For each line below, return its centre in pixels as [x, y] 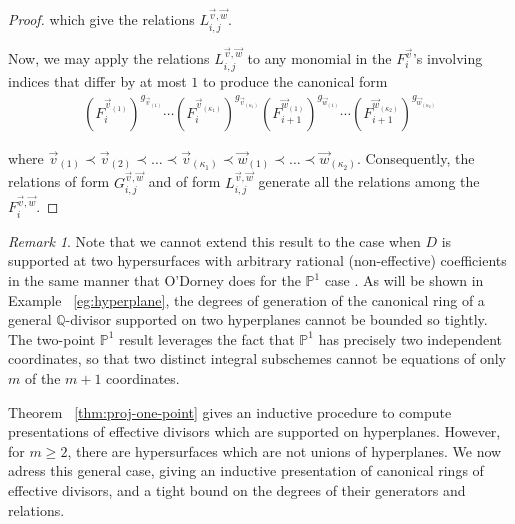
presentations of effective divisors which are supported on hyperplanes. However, [254, 431]
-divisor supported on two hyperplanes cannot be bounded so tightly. [276, 319]
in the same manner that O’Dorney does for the [154, 280]
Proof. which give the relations [101, 19]
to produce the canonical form [295, 80]
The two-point [52, 338]
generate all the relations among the [369, 181]
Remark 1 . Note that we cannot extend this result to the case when [214, 240]
